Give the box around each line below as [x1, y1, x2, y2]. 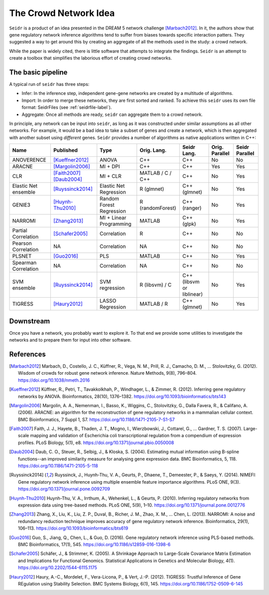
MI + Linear [100, 214, 127, 221]
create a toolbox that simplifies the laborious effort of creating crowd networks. [9, 55, 172, 61]
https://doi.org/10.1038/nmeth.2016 [18, 377, 90, 383]
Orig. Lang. [139, 147, 167, 154]
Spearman [12, 259, 37, 266]
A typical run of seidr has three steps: [9, 81, 90, 87]
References [9, 350, 46, 358]
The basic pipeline [9, 68, 68, 76]
